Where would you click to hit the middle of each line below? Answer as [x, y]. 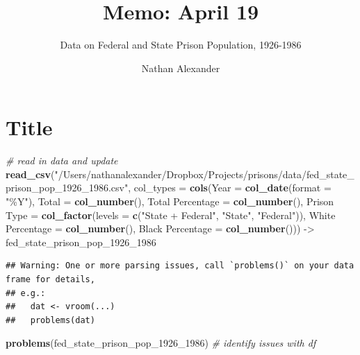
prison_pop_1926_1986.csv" [67, 188]
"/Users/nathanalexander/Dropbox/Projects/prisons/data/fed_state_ [204, 174]
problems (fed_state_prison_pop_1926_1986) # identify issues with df [161, 343]
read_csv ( [30, 174]
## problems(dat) [50, 320]
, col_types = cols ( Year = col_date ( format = [230, 188]
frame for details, [50, 279]
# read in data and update [62, 161]
